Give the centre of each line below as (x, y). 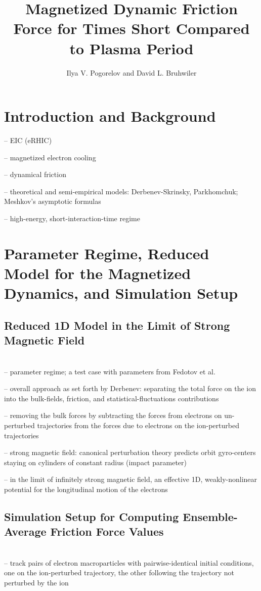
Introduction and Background (110, 116)
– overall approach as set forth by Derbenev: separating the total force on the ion (130, 388)
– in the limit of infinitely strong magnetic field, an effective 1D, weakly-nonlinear (131, 479)
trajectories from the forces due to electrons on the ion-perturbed (138, 425)
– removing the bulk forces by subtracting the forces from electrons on (113, 415)
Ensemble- (210, 516)
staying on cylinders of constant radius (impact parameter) (95, 462)
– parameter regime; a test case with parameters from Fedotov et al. (110, 371)
